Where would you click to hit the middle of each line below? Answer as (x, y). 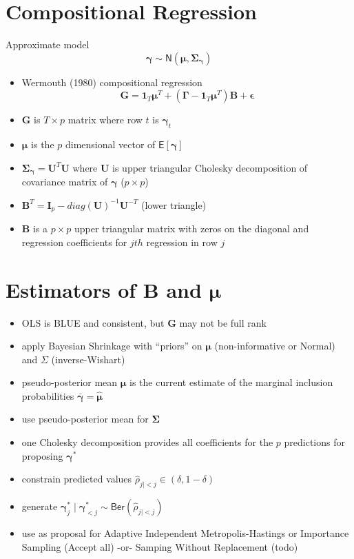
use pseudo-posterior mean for (85, 419)
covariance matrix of (65, 182)
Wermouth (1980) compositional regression (112, 82)
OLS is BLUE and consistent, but (93, 322)
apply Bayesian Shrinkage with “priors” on (112, 346)
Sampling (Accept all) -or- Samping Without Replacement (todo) (160, 546)
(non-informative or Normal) (275, 346)
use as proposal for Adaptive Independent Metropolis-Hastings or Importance (185, 533)
